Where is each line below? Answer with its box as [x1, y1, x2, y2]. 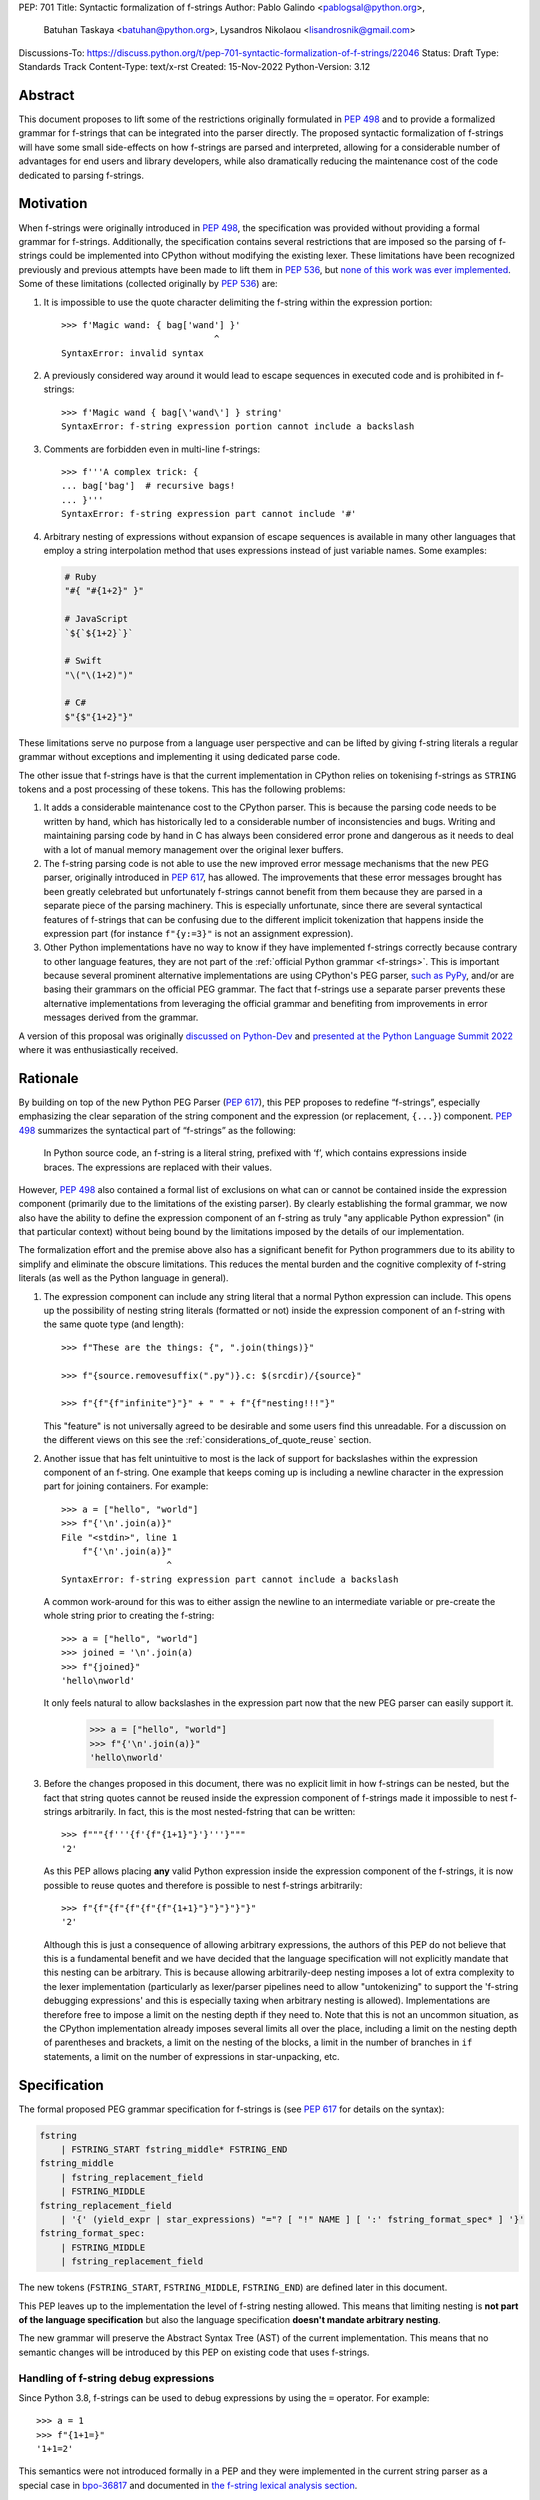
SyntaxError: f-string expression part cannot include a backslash [61, 1573, 399, 1585]
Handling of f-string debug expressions [18, 2371, 215, 2385]
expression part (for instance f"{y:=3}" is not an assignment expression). [43, 927, 354, 939]
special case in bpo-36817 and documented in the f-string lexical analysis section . [18, 2479, 358, 2491]
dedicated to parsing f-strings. [18, 169, 145, 181]
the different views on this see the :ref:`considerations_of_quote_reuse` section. [43, 1434, 372, 1446]
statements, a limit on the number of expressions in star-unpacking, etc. [43, 2050, 340, 2062]
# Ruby [64, 571, 97, 582]
